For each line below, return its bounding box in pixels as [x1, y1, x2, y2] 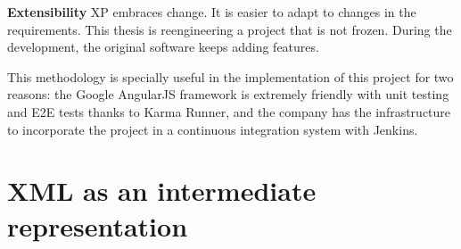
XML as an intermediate [7, 172, 317, 209]
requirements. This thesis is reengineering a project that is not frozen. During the [7, 20, 452, 38]
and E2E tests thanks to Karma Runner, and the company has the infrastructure [7, 102, 451, 120]
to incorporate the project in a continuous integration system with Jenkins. [7, 120, 418, 138]
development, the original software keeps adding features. [7, 37, 319, 56]
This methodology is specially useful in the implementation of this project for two [7, 67, 454, 86]
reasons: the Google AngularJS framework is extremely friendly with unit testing [7, 85, 449, 104]
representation [7, 207, 188, 244]
